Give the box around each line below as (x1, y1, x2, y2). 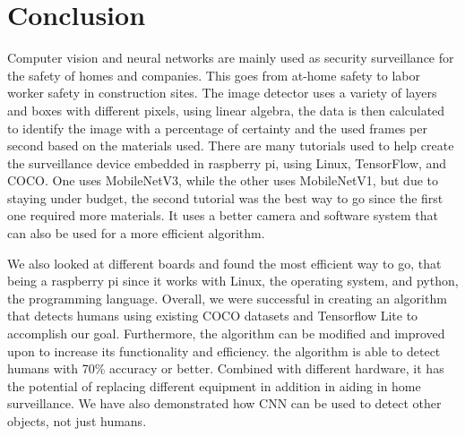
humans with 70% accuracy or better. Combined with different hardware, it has (7, 359, 444, 378)
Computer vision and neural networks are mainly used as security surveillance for (7, 48, 454, 67)
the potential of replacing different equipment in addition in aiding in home (7, 376, 421, 395)
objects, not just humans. (7, 412, 147, 430)
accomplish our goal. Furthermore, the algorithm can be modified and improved (7, 324, 445, 343)
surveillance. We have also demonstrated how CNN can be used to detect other (7, 394, 442, 413)
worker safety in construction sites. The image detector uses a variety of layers (7, 83, 437, 102)
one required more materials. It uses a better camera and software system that (7, 206, 438, 225)
